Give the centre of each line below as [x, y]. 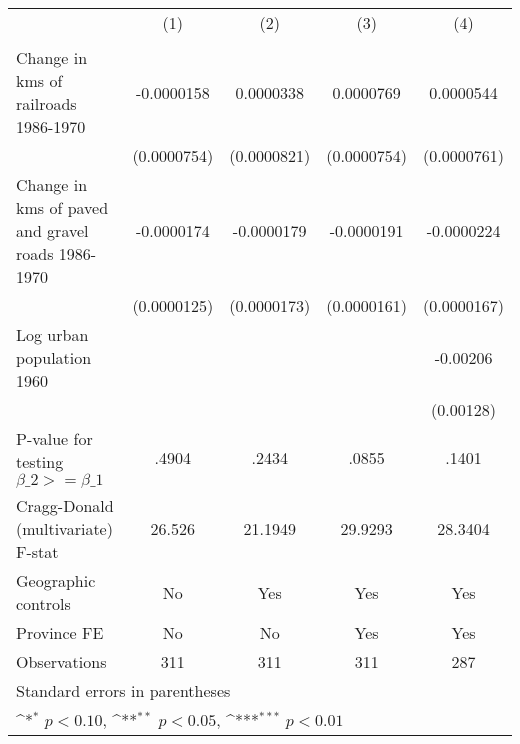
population [54, 357]
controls [43, 603]
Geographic [56, 580]
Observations [61, 661]
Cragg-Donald [65, 505]
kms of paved [62, 207]
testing [40, 461]
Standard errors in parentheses [123, 690]
